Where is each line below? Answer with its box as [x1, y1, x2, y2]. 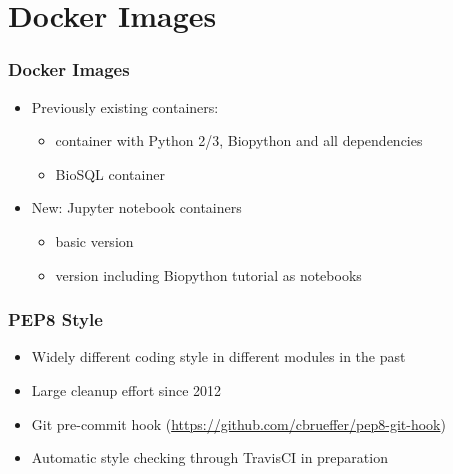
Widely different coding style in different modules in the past [31, 346, 406, 367]
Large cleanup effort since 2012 [31, 379, 222, 400]
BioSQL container [55, 163, 165, 184]
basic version [55, 230, 134, 251]
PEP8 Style [8, 307, 103, 332]
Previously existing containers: [31, 96, 219, 117]
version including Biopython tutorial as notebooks [55, 264, 362, 285]
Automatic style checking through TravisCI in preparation [31, 447, 388, 468]
